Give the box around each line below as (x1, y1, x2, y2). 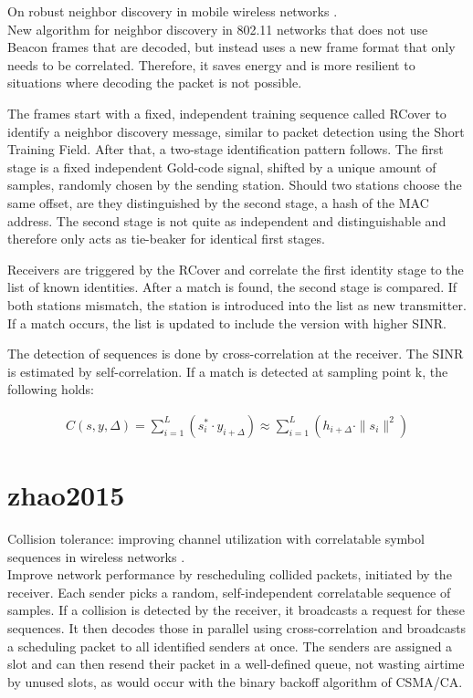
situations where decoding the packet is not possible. (7, 73, 302, 92)
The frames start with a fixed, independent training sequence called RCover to (7, 103, 447, 122)
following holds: (7, 380, 94, 399)
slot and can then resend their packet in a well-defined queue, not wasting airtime (7, 654, 465, 673)
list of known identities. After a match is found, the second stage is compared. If (7, 277, 457, 297)
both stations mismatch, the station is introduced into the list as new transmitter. (7, 295, 467, 314)
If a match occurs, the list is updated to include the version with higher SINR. (7, 313, 447, 332)
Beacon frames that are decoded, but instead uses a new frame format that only (7, 37, 456, 57)
